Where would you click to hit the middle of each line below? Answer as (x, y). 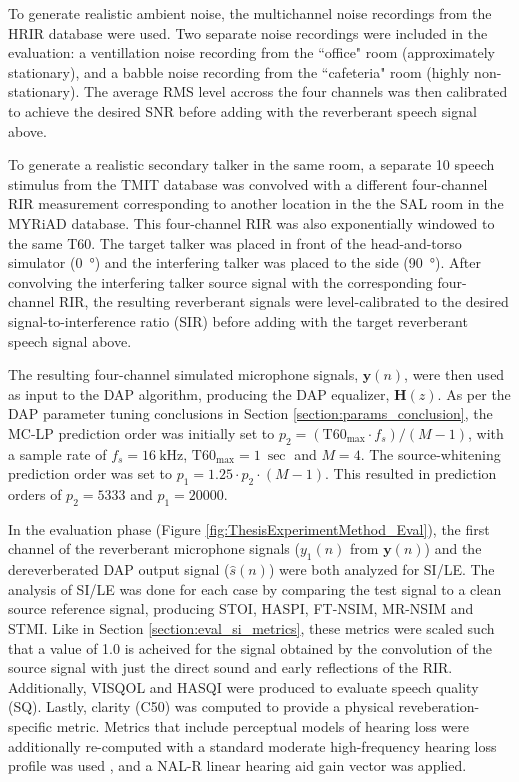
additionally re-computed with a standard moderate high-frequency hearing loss (252, 745)
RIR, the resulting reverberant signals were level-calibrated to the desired (283, 301)
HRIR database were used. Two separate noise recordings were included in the (248, 32)
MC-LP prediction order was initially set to (141, 432)
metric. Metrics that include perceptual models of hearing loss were (262, 726)
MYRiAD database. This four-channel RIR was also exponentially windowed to (251, 222)
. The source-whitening (430, 453)
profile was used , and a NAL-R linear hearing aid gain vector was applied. (237, 765)
